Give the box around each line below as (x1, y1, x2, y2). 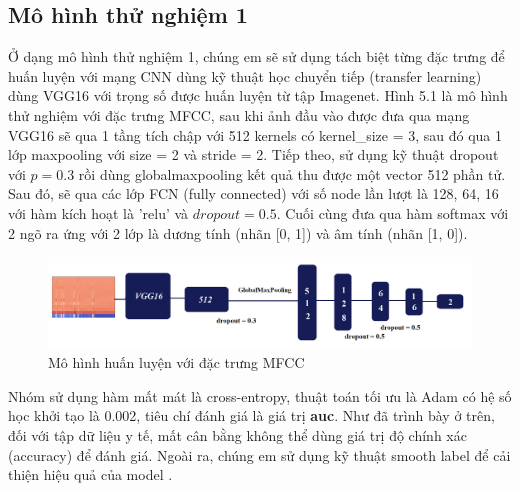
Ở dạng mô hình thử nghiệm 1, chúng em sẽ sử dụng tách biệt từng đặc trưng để (8, 46, 505, 67)
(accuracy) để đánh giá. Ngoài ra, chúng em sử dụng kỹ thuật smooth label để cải (8, 444, 511, 465)
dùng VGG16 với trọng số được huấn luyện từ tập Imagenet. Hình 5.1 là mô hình (8, 85, 508, 106)
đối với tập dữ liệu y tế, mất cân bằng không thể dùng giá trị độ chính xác (8, 425, 467, 446)
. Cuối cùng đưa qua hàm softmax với (276, 202, 509, 223)
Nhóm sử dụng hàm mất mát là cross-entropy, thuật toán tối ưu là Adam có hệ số (8, 385, 512, 406)
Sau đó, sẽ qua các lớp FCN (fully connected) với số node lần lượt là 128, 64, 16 (8, 183, 499, 204)
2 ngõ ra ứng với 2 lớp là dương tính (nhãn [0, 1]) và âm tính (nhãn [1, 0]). (8, 222, 468, 243)
